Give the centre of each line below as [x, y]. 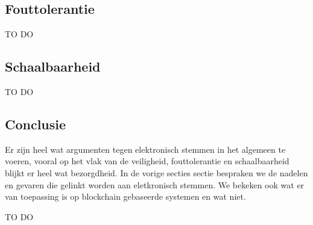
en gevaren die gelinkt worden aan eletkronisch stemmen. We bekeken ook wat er [155, 184]
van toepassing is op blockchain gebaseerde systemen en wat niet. [125, 196]
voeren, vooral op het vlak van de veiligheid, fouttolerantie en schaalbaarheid [147, 161]
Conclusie [36, 124]
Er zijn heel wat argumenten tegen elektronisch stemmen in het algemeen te [145, 149]
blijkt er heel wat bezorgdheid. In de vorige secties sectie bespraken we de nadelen [156, 172]
